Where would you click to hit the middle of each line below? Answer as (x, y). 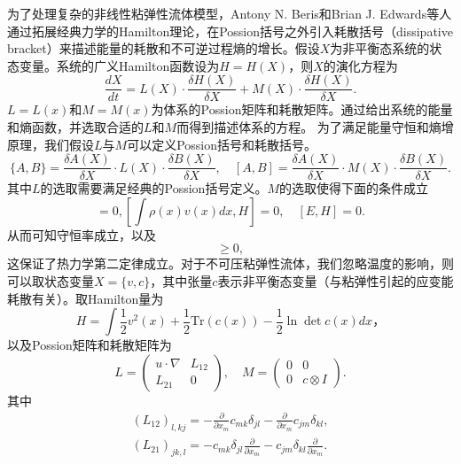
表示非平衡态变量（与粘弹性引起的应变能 (336, 281)
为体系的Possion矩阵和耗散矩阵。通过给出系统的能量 (302, 109)
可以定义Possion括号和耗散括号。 (222, 144)
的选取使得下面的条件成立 (354, 188)
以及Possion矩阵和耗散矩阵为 (90, 345)
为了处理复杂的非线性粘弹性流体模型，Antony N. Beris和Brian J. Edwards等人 (230, 13)
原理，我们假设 (51, 144)
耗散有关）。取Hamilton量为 (86, 298)
